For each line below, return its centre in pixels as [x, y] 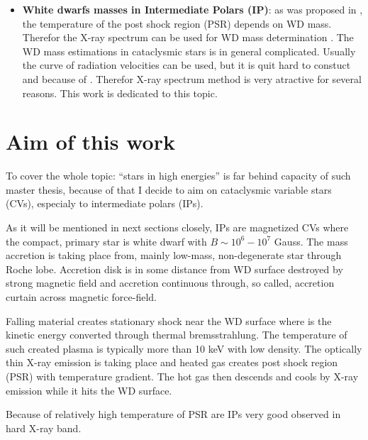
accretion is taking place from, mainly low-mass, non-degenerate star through [174, 255]
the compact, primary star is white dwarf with [106, 241]
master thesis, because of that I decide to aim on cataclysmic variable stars [169, 189]
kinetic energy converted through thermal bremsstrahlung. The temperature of [177, 335]
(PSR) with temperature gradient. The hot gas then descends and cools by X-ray [182, 376]
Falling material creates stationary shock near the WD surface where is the [169, 320]
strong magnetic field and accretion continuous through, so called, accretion [170, 283]
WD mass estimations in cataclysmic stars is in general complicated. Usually [189, 51]
